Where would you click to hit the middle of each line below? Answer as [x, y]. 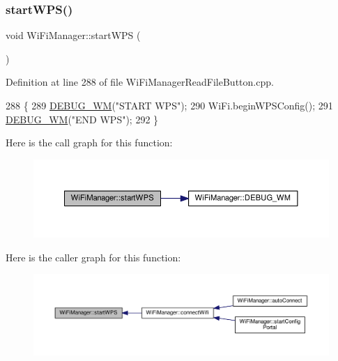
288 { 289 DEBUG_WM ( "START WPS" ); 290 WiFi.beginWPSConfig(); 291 [169, 105]
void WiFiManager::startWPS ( [73, 35]
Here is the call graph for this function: [89, 143]
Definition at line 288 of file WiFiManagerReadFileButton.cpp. [140, 82]
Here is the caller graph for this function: [93, 257]
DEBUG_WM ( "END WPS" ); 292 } [82, 119]
